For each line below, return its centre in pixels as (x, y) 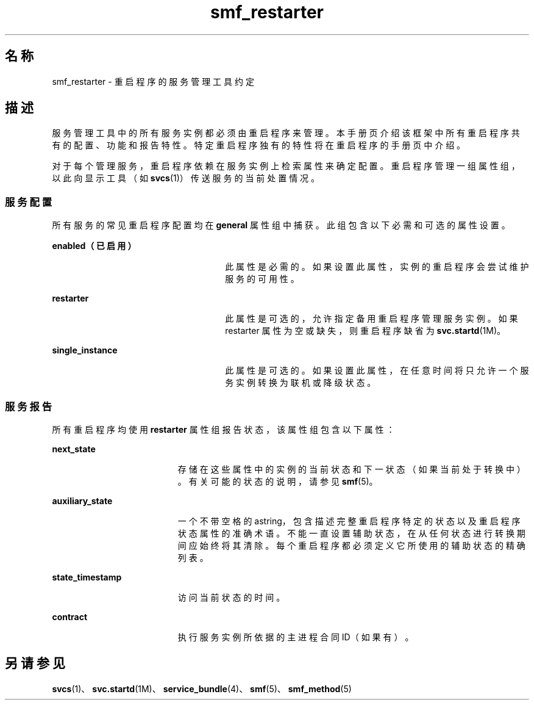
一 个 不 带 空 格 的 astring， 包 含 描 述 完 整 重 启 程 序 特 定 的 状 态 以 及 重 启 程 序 (349, 521)
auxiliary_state (82, 501)
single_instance (85, 350)
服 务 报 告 (29, 406)
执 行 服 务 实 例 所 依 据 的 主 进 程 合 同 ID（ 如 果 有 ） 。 (296, 637)
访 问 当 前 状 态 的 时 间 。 (231, 597)
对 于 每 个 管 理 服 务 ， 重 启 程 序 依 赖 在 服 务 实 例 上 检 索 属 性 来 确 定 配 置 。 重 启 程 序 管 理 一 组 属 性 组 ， (286, 166)
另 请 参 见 (35, 663)
